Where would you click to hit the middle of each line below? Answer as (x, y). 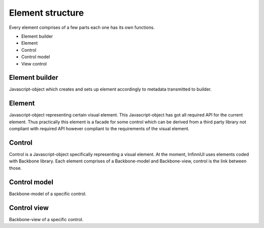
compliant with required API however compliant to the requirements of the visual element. (99, 129)
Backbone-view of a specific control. (46, 219)
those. (15, 168)
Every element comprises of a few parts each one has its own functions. (82, 27)
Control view (29, 208)
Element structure (46, 13)
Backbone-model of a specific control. (48, 194)
